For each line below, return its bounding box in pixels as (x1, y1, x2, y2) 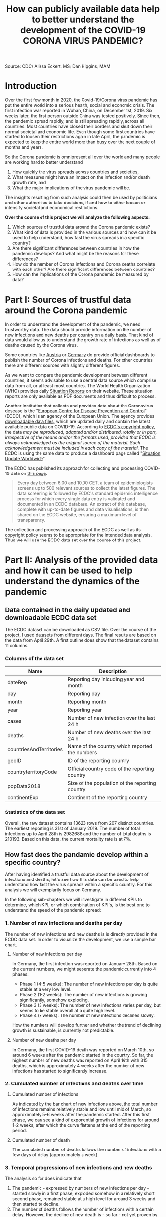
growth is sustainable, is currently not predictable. (12, 1027, 115, 1033)
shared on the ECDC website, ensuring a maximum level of (17, 512, 137, 518)
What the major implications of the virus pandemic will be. (12, 185, 131, 191)
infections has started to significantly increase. (12, 1068, 108, 1074)
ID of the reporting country (67, 757, 130, 764)
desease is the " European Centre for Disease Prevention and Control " (5, 408, 147, 414)
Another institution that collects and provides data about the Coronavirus (5, 403, 153, 409)
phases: (12, 971, 29, 977)
